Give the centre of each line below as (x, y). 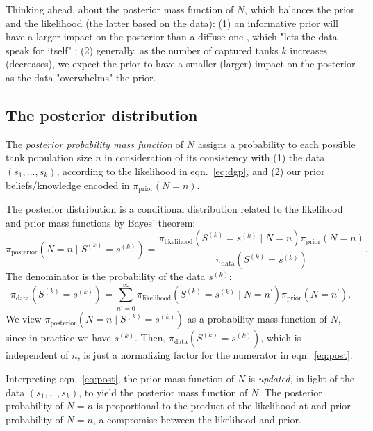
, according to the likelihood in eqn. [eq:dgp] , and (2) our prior (191, 171)
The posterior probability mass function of (95, 144)
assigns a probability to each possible (276, 144)
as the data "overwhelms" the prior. (81, 77)
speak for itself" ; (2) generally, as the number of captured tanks (142, 50)
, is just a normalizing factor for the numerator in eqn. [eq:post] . (215, 355)
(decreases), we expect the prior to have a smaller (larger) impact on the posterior (181, 64)
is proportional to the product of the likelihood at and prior (223, 406)
